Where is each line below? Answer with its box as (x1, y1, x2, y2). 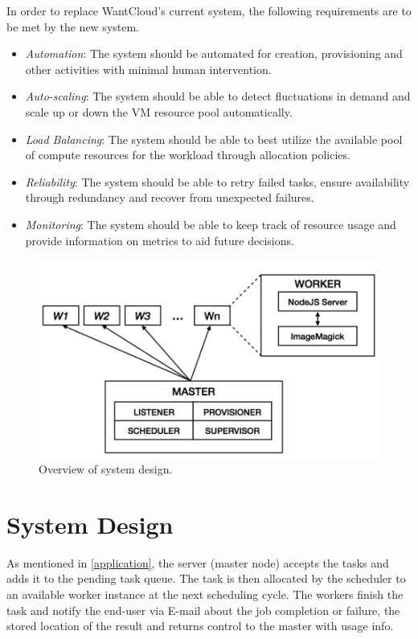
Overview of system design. (39, 461, 173, 477)
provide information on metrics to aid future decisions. (25, 231, 294, 248)
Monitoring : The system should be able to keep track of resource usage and (25, 215, 396, 232)
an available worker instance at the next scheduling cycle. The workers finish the (6, 586, 404, 603)
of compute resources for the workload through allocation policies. (25, 146, 350, 163)
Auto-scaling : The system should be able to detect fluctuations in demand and (25, 88, 411, 104)
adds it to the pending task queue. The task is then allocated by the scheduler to (6, 570, 406, 587)
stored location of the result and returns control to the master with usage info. (6, 617, 394, 634)
